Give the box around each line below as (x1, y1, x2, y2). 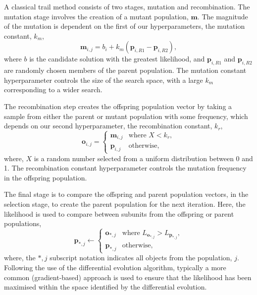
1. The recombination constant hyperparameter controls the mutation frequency (4, 163, 247, 173)
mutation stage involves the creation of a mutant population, (4, 11, 189, 21)
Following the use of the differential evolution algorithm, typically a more (4, 262, 226, 273)
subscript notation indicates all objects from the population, (50, 252, 232, 263)
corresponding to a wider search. (4, 84, 103, 95)
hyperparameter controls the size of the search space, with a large (4, 74, 203, 85)
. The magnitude (197, 11, 248, 21)
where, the (4, 252, 36, 263)
